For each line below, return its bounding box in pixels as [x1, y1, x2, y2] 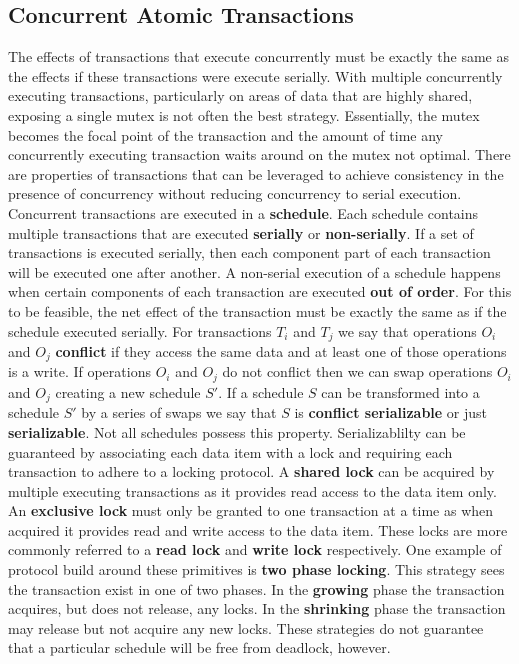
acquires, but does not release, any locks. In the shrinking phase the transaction [8, 598, 506, 619]
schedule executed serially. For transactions [8, 320, 272, 341]
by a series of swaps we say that [81, 402, 277, 423]
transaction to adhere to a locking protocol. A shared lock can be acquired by [8, 461, 495, 482]
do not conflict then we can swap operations [222, 361, 493, 382]
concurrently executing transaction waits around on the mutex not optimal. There [8, 144, 511, 165]
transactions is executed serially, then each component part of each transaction [8, 242, 491, 263]
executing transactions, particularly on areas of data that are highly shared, [8, 85, 473, 106]
